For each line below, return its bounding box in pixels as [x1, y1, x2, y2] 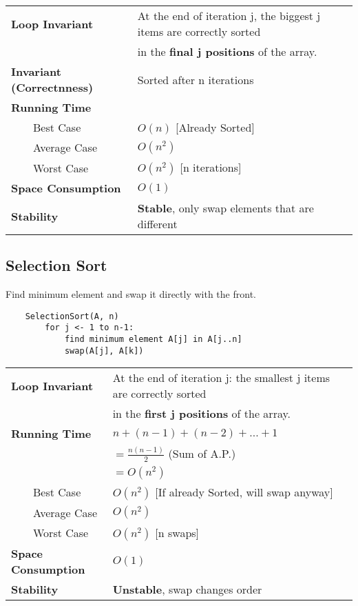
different [137, 216, 178, 232]
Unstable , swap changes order [112, 580, 262, 597]
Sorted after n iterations [137, 71, 254, 88]
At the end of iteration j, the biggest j [137, 8, 321, 23]
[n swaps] [155, 524, 200, 541]
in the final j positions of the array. [137, 43, 317, 59]
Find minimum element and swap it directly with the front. [6, 287, 256, 301]
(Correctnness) [11, 79, 94, 95]
